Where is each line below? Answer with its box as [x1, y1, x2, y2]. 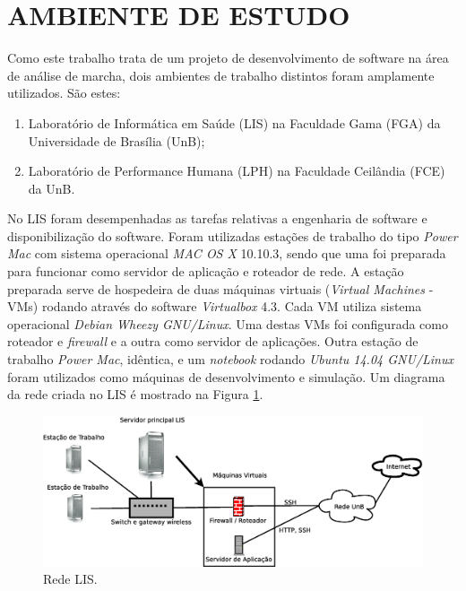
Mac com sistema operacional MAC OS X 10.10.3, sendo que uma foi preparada [7, 244, 446, 263]
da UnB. [28, 178, 75, 197]
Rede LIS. [43, 569, 98, 588]
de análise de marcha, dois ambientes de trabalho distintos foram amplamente [7, 65, 435, 84]
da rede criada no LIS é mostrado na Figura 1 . [7, 385, 263, 404]
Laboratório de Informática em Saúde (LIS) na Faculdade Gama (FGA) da [28, 113, 441, 132]
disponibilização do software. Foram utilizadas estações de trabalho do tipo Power [7, 226, 458, 245]
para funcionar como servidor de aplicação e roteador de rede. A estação [7, 262, 404, 281]
